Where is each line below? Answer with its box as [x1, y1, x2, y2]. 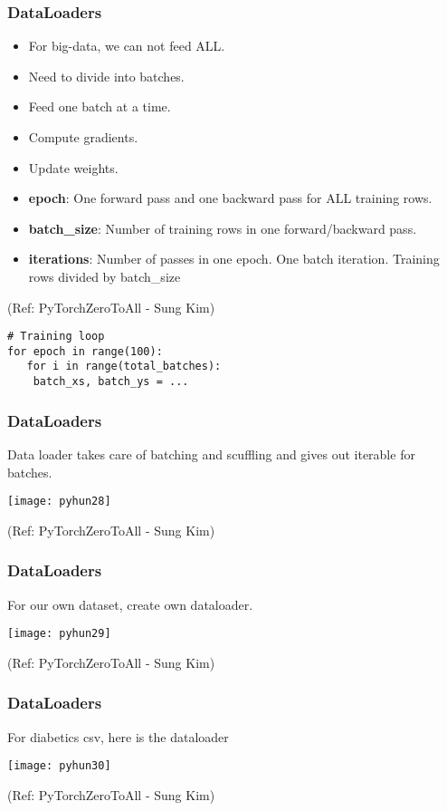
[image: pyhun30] [7, 759, 111, 773]
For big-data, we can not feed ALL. [28, 36, 225, 55]
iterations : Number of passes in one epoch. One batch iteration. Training [28, 249, 440, 268]
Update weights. [28, 158, 119, 177]
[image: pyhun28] [7, 495, 111, 508]
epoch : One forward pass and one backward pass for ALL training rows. [28, 188, 433, 208]
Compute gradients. [28, 128, 138, 146]
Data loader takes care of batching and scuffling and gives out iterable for [7, 445, 415, 463]
